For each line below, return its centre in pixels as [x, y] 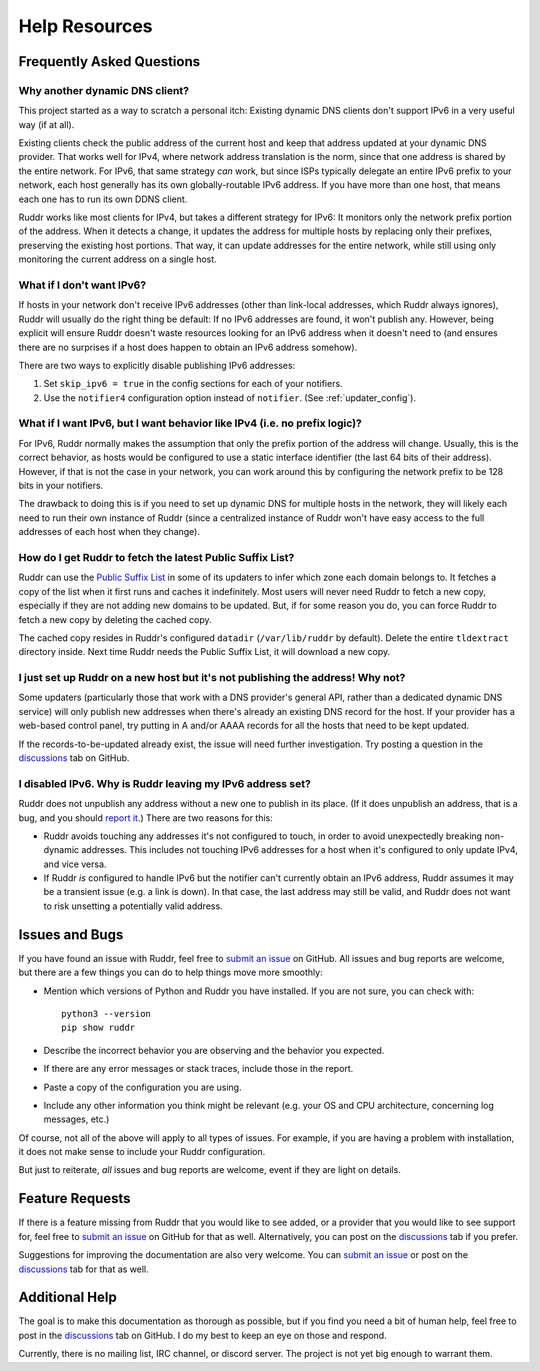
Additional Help [67, 1297]
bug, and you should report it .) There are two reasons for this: [146, 817]
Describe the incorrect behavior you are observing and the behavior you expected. [214, 1050]
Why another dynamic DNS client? [104, 90]
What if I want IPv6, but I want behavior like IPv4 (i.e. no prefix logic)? [190, 423]
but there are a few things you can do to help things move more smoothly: [171, 972]
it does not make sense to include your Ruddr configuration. [142, 1152]
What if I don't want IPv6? [82, 285]
